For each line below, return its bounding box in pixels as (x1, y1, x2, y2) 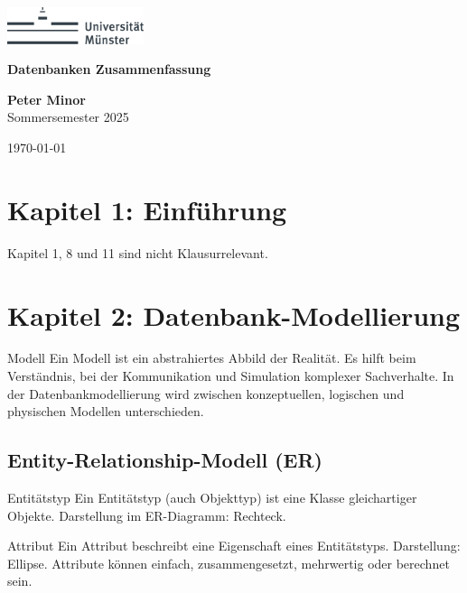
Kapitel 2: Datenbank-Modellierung (7, 296, 461, 333)
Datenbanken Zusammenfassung (7, 60, 211, 79)
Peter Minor (7, 89, 86, 108)
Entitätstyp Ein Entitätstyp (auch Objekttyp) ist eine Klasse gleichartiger (7, 488, 417, 507)
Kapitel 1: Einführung (7, 190, 287, 227)
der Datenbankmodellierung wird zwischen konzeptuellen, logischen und (7, 384, 405, 403)
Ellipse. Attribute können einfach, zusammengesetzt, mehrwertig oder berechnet (7, 553, 450, 572)
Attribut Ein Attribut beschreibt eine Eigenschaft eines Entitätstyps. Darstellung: (7, 536, 461, 555)
